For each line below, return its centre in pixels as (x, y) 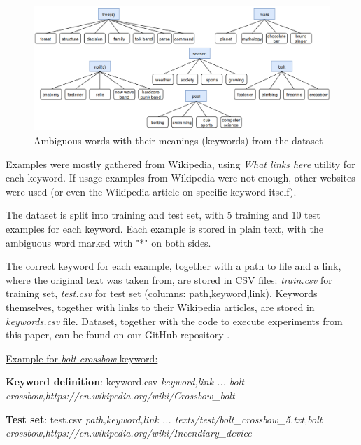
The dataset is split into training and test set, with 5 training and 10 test (163, 215)
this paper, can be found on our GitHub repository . (118, 335)
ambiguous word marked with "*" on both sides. (108, 242)
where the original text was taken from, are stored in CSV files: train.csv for (169, 279)
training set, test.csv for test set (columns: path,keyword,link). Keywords (162, 293)
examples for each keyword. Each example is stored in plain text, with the (164, 229)
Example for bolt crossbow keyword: (82, 358)
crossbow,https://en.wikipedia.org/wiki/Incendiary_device (129, 433)
